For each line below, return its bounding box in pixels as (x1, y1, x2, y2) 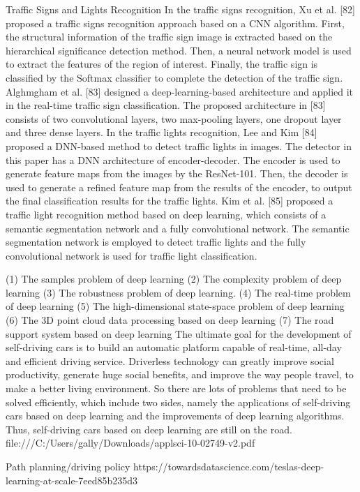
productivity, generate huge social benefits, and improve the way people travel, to (6, 367, 354, 382)
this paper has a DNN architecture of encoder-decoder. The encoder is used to (6, 152, 340, 167)
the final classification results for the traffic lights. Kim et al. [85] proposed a (6, 193, 333, 208)
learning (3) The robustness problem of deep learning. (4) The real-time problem (6, 285, 351, 299)
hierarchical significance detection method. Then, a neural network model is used (6, 43, 352, 57)
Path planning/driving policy (6, 459, 130, 473)
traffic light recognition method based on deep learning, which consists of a (6, 207, 327, 221)
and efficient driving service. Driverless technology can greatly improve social (6, 353, 334, 368)
